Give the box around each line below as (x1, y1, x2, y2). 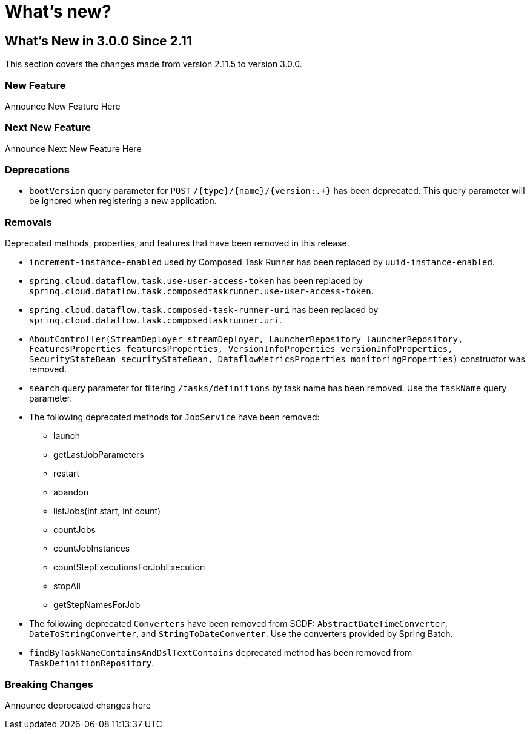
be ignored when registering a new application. (29, 196, 217, 207)
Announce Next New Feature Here (5, 143, 142, 154)
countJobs (53, 524, 96, 535)
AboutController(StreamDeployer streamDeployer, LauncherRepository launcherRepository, (29, 334, 463, 345)
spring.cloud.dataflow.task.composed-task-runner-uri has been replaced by (29, 305, 379, 316)
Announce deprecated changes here (5, 699, 151, 710)
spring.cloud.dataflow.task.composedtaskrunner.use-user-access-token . (29, 286, 374, 297)
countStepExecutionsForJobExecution (53, 562, 205, 573)
